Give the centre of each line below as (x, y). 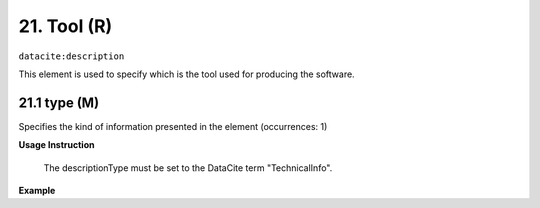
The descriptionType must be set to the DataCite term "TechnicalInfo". (188, 167)
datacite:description (71, 56)
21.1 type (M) (59, 102)
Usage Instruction (56, 145)
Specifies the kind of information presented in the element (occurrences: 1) (173, 126)
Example (37, 191)
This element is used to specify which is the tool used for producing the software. (186, 74)
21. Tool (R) (65, 26)
